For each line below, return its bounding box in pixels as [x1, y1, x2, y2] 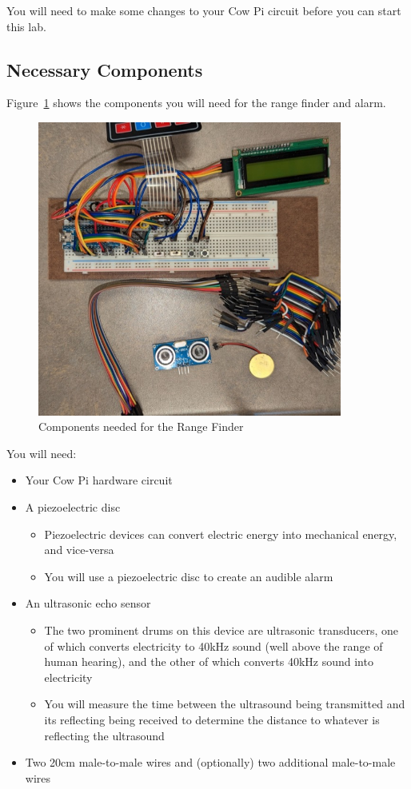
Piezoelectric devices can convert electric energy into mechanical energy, [44, 525, 397, 542]
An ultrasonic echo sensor [25, 595, 151, 612]
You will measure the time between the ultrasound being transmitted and [44, 695, 405, 712]
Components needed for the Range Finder [38, 418, 244, 435]
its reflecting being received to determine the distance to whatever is [44, 711, 380, 727]
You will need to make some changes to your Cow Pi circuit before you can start [6, 2, 401, 18]
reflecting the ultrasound [44, 727, 165, 743]
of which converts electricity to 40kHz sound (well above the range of [44, 637, 383, 654]
